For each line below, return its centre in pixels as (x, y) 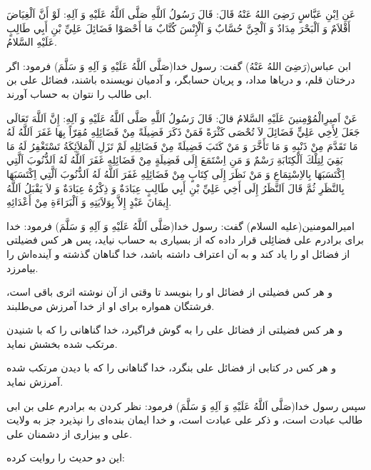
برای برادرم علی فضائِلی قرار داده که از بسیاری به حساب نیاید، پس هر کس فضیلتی (185, 240)
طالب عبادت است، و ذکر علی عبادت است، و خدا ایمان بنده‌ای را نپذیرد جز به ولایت (185, 420)
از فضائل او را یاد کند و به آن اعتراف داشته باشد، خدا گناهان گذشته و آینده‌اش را (178, 253)
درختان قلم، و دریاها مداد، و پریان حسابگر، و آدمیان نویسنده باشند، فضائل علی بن (181, 80)
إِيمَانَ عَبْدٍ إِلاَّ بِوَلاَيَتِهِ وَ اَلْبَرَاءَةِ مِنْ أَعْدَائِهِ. (89, 202)
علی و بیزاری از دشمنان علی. (70, 433)
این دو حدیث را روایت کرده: (66, 457)
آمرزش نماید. (35, 382)
